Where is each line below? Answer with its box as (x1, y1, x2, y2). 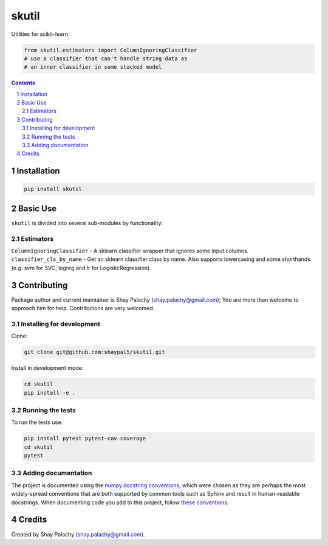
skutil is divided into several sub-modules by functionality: (11, 219, 163, 226)
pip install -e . (24, 389, 76, 396)
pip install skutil (24, 186, 82, 193)
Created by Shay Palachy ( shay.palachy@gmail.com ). (11, 530, 145, 538)
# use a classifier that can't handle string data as (24, 55, 188, 62)
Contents (11, 79, 36, 86)
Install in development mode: (11, 364, 84, 372)
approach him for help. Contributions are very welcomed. (11, 305, 155, 312)
